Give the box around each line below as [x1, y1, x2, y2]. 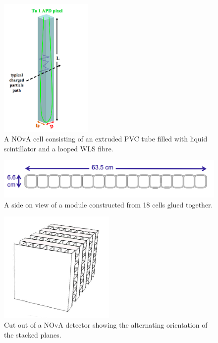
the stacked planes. [4, 329, 61, 340]
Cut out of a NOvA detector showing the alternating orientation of [4, 320, 208, 330]
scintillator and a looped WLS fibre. [4, 143, 113, 153]
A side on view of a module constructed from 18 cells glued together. [4, 199, 213, 209]
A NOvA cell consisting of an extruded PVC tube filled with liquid [4, 134, 208, 144]
